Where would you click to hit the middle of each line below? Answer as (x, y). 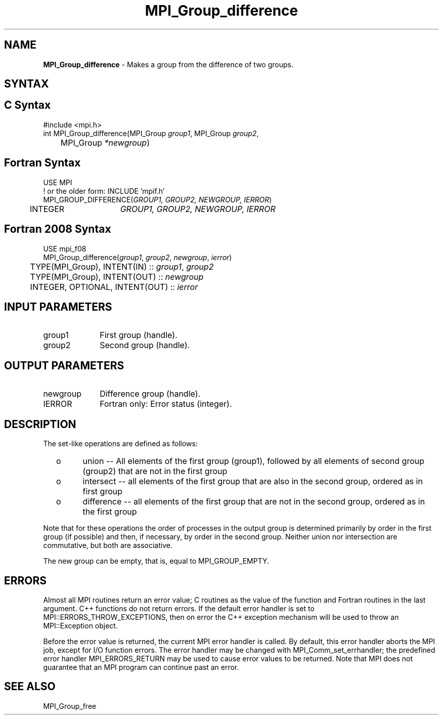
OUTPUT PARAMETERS (64, 365)
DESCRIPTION (40, 424)
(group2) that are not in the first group (155, 471)
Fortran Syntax (42, 163)
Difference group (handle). (150, 394)
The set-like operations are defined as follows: (120, 444)
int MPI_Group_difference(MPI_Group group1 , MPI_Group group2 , (151, 133)
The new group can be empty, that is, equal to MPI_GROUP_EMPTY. (156, 561)
